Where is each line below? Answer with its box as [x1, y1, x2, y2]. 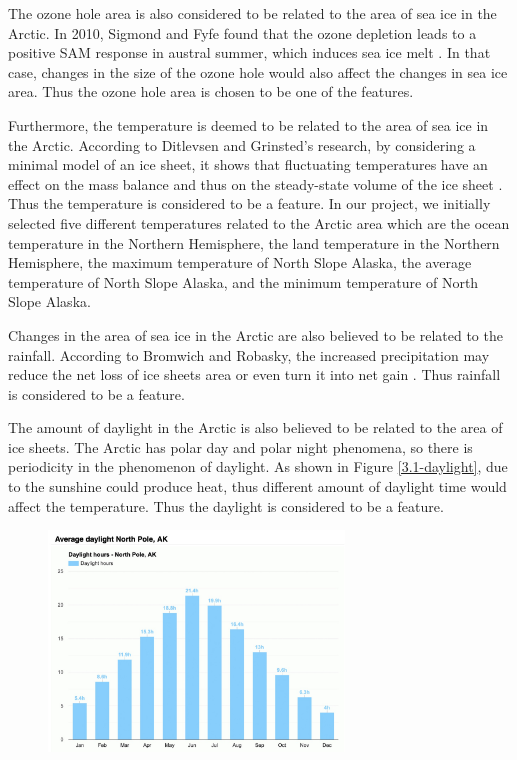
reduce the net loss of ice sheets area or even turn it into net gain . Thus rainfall [8, 364, 501, 385]
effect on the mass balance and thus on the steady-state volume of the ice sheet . [8, 173, 503, 194]
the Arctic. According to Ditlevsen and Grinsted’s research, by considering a [8, 134, 476, 155]
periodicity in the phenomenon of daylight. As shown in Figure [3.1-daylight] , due [8, 456, 508, 477]
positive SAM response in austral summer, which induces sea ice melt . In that [8, 42, 491, 63]
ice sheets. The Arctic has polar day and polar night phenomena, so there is [8, 436, 473, 457]
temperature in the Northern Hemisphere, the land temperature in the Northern [8, 232, 500, 253]
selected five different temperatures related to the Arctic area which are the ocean [8, 212, 510, 233]
